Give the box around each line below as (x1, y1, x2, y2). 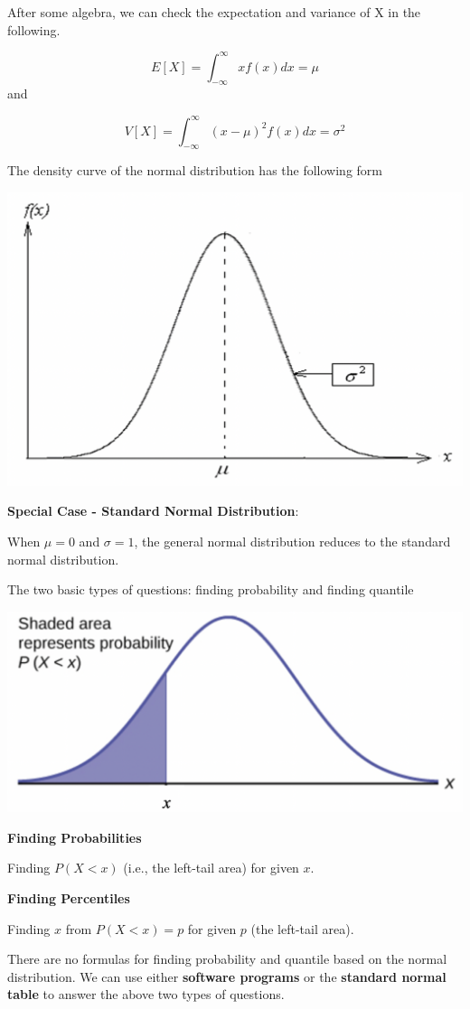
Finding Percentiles (7, 889, 130, 908)
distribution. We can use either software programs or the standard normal (7, 967, 446, 986)
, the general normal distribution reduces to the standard (134, 532, 451, 550)
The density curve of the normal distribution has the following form (7, 161, 382, 180)
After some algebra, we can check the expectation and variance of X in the (7, 3, 421, 21)
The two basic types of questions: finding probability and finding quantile (7, 580, 414, 599)
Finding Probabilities (7, 827, 142, 846)
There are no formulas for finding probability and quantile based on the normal (7, 949, 447, 968)
